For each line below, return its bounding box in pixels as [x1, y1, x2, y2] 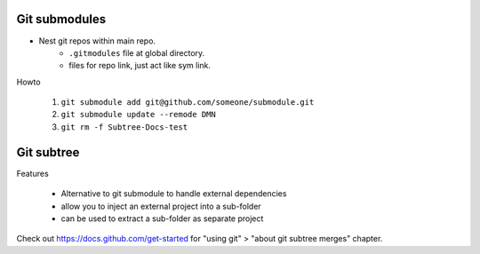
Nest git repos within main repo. [38, 36, 156, 46]
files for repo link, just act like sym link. [68, 60, 212, 71]
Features [16, 168, 49, 179]
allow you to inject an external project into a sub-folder [60, 201, 261, 211]
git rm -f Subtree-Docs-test [60, 122, 188, 132]
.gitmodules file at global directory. [68, 47, 205, 58]
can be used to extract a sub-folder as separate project [60, 213, 264, 224]
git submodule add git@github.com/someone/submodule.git [60, 98, 315, 107]
